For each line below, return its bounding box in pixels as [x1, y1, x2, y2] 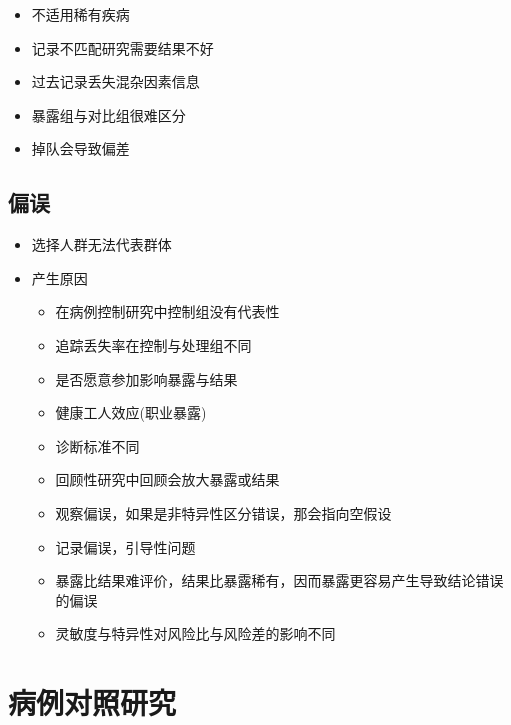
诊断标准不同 [55, 435, 140, 456]
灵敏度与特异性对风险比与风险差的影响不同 [55, 623, 336, 644]
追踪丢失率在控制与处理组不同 [55, 334, 252, 355]
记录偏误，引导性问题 [55, 536, 196, 557]
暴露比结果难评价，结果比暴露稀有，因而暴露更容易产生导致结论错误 [55, 570, 504, 591]
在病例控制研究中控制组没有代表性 [55, 301, 280, 322]
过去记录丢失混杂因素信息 [31, 71, 200, 92]
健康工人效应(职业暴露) [55, 402, 207, 423]
